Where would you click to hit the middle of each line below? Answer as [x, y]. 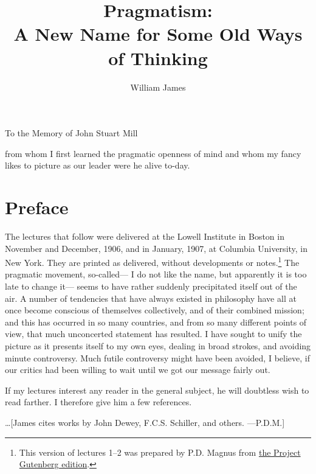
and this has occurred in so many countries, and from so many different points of [156, 322]
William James [158, 87]
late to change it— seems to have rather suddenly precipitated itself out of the [151, 286]
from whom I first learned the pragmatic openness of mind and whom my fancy [153, 153]
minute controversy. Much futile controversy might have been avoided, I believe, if [157, 357]
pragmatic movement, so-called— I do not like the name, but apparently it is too [156, 274]
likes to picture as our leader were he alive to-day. [98, 165]
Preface [37, 207]
